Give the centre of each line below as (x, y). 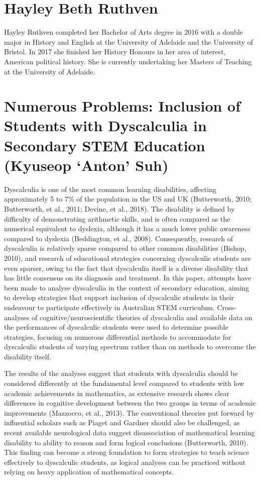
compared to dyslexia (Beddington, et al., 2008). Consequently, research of (118, 238)
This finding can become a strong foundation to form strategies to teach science (127, 452)
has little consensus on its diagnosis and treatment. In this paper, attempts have (128, 278)
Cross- (227, 307)
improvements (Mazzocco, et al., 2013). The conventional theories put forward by (129, 412)
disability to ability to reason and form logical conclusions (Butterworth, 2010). (126, 442)
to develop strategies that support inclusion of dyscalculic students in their (119, 297)
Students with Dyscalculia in (105, 125)
